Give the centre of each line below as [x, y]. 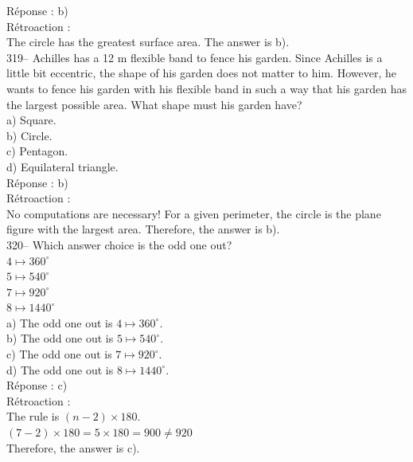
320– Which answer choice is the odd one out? [119, 244]
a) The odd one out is [60, 322]
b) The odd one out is [60, 338]
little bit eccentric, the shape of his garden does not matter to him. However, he [201, 73]
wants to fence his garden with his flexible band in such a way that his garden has [206, 88]
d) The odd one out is [60, 369]
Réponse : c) [37, 385]
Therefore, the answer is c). [73, 447]
